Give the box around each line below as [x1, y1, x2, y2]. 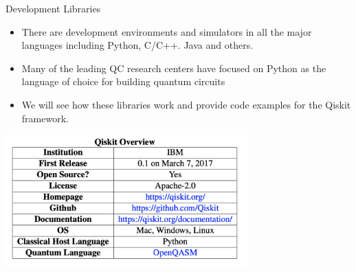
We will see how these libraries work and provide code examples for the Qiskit [21, 97, 351, 111]
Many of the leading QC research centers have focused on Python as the [21, 60, 326, 75]
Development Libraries [5, 1, 101, 15]
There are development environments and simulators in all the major [21, 24, 312, 38]
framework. [21, 111, 69, 125]
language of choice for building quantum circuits [21, 74, 225, 89]
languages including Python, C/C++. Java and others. [21, 38, 254, 52]
